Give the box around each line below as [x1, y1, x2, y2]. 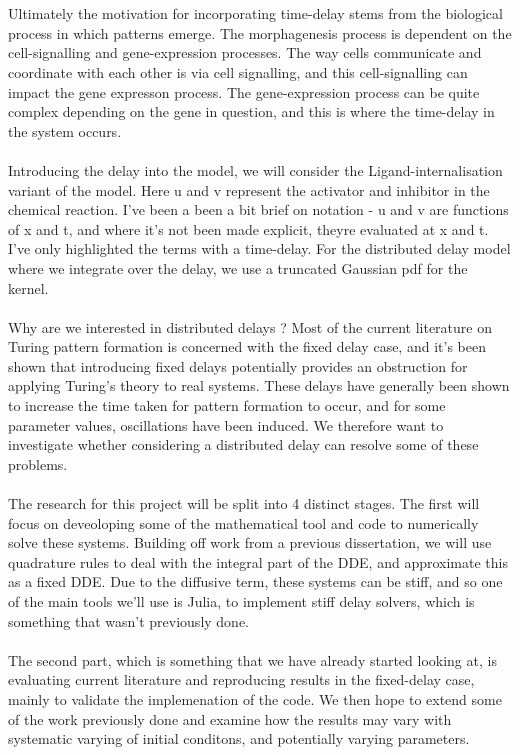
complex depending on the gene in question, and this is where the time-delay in [8, 101, 495, 122]
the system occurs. [8, 120, 122, 141]
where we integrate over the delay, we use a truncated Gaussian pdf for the [8, 257, 468, 278]
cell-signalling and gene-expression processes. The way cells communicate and [8, 42, 482, 63]
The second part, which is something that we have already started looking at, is [8, 649, 497, 670]
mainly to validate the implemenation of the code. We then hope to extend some [8, 688, 502, 709]
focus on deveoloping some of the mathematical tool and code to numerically [8, 512, 479, 533]
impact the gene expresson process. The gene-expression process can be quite [8, 81, 480, 102]
